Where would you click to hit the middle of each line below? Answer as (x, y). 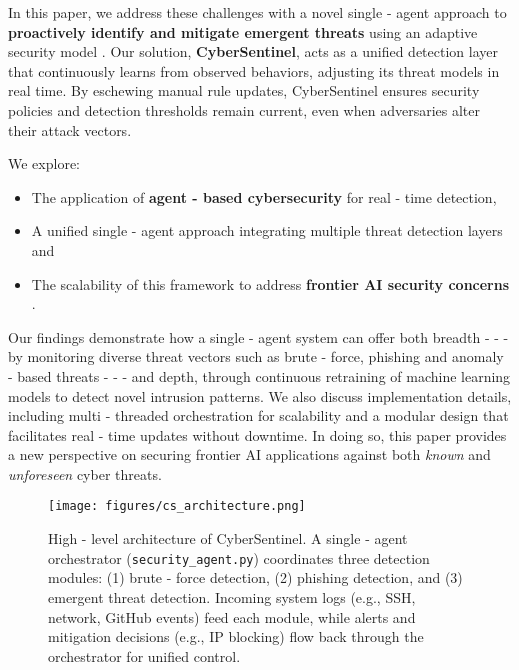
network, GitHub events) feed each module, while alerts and (232, 616)
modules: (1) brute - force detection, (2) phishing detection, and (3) (255, 577)
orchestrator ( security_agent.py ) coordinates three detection (239, 557)
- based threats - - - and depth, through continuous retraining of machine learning (259, 375)
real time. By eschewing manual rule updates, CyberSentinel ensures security (244, 90)
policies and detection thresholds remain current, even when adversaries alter (244, 109)
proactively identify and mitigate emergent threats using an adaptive (243, 31)
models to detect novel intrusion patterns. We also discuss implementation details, (260, 395)
